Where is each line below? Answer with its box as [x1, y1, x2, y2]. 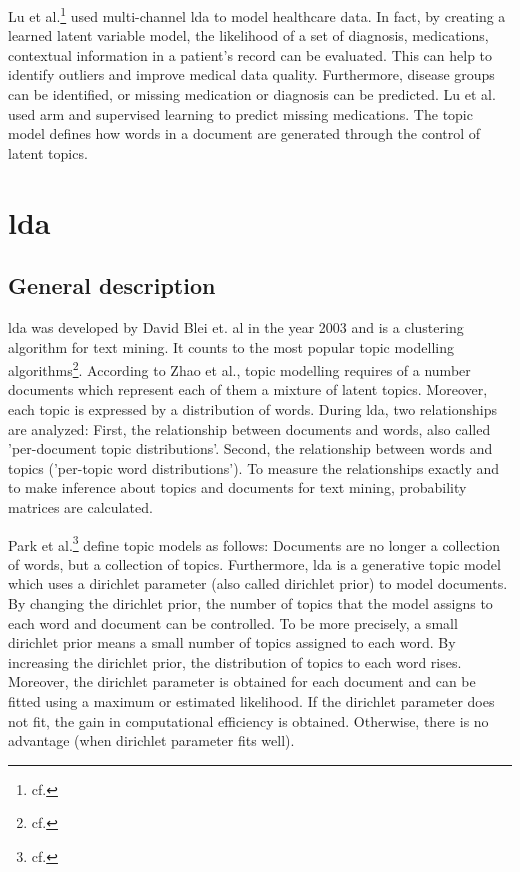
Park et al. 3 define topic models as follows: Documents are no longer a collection [8, 531, 500, 555]
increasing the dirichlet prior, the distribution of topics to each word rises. [8, 651, 462, 672]
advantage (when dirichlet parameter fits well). [8, 730, 295, 751]
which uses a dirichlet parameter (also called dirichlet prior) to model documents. [8, 573, 508, 594]
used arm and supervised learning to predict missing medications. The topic [8, 103, 473, 124]
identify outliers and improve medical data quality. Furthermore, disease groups [8, 64, 495, 85]
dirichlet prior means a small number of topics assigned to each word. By [8, 632, 456, 653]
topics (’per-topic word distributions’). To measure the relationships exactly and [8, 457, 500, 478]
